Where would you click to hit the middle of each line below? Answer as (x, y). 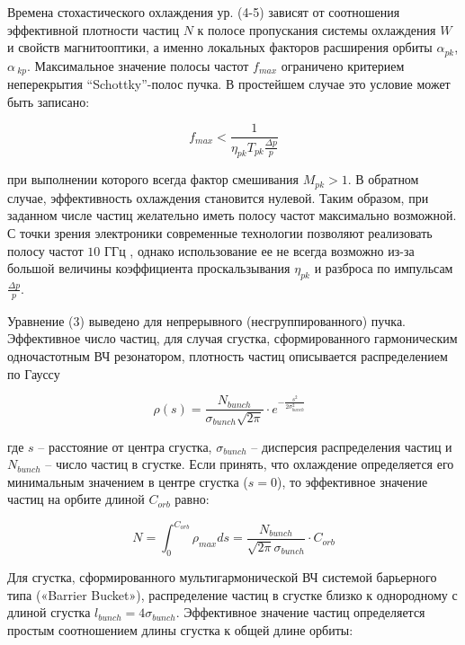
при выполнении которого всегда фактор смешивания (153, 179)
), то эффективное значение (352, 481)
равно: (192, 499)
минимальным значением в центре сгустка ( (128, 481)
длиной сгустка (49, 612)
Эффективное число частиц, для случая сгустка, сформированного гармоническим (232, 338)
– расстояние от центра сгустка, (125, 446)
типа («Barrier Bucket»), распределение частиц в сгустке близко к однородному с (232, 594)
